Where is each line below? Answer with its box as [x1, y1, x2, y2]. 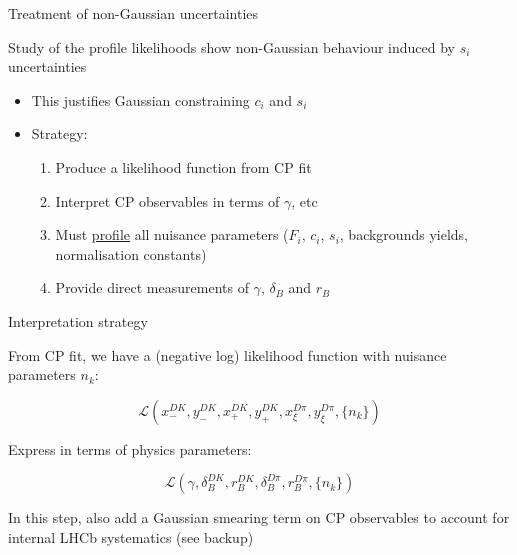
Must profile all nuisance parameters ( [55, 224, 289, 245]
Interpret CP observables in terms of [55, 190, 280, 211]
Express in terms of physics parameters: [8, 438, 252, 459]
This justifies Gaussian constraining [31, 89, 250, 110]
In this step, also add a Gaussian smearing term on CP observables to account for [8, 507, 510, 528]
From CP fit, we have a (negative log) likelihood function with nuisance [8, 344, 447, 365]
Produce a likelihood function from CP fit [55, 156, 312, 177]
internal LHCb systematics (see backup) [8, 526, 254, 547]
